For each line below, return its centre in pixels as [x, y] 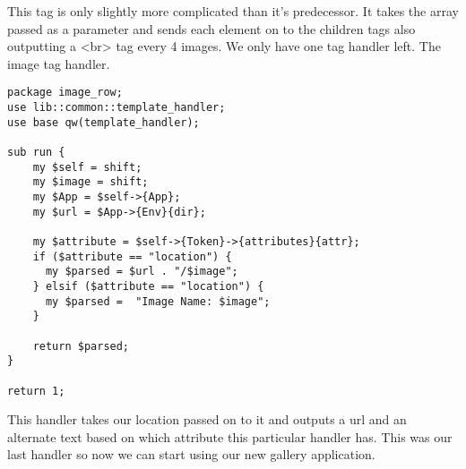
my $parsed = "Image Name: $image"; [158, 301]
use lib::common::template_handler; [116, 108]
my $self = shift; [87, 167]
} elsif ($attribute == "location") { [148, 286]
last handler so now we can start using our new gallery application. [191, 454]
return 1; [36, 391]
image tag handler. [59, 63]
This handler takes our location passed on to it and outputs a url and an [207, 419]
